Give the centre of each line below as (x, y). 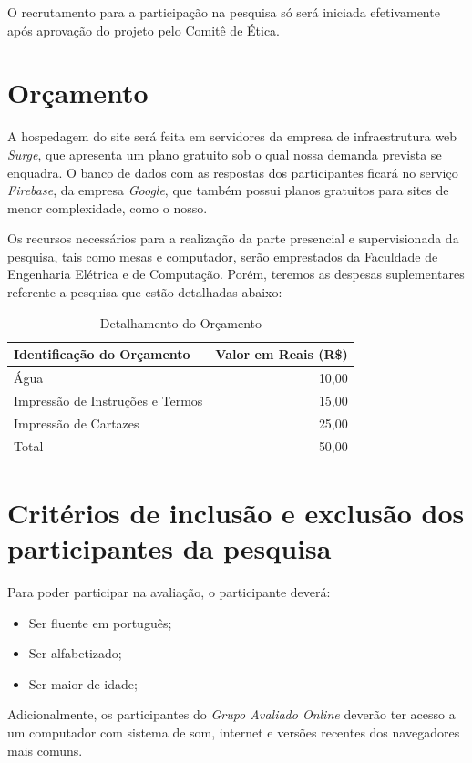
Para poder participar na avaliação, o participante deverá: (169, 592)
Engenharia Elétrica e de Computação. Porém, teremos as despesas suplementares (236, 274)
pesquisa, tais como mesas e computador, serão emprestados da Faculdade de (223, 256)
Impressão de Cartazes (77, 423)
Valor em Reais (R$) (282, 354)
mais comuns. (45, 750)
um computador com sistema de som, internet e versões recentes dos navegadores (234, 732)
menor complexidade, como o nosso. (108, 207)
